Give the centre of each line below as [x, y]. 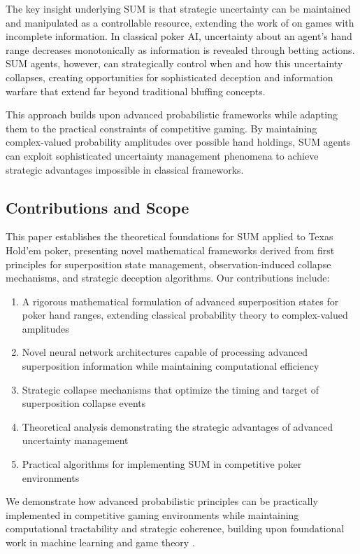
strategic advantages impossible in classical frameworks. [125, 169]
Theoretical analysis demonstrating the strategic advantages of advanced [178, 426]
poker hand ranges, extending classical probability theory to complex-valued [185, 315]
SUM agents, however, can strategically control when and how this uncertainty [174, 63]
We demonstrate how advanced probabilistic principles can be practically [162, 501]
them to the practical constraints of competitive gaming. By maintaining [161, 128]
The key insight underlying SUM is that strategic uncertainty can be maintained [178, 8]
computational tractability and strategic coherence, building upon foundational [175, 528]
